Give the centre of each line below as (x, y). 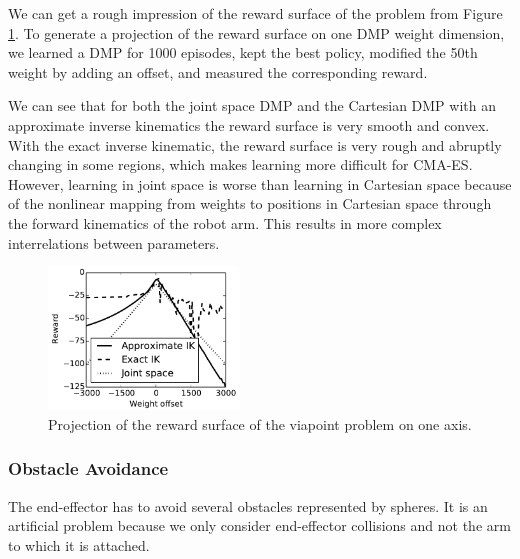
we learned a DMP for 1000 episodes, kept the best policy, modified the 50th (243, 52)
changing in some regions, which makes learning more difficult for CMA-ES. (240, 164)
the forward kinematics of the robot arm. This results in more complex (225, 222)
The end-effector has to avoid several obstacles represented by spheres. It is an (248, 505)
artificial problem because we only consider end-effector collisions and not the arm (259, 525)
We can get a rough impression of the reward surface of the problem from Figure (255, 13)
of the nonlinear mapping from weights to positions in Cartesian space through (250, 203)
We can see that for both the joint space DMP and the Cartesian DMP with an (252, 105)
